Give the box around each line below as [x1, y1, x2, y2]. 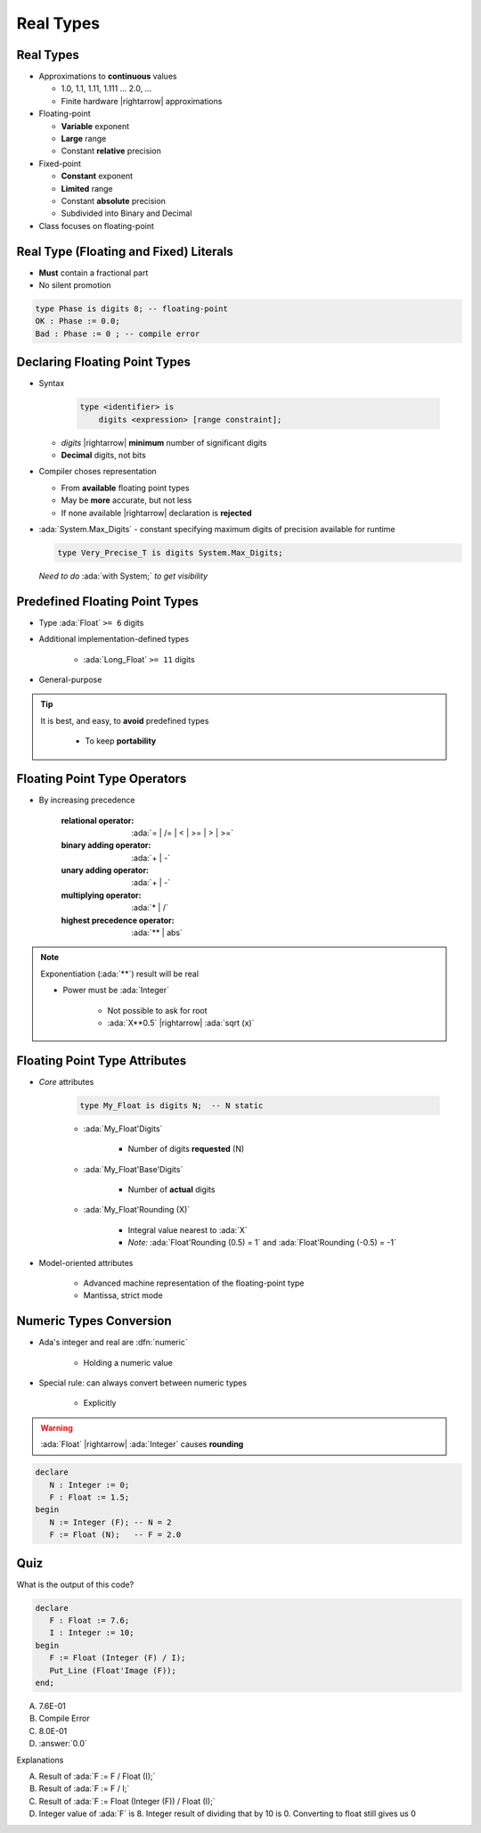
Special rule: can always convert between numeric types [38, 1377, 248, 1388]
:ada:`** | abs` [131, 927, 183, 938]
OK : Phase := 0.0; [35, 316, 120, 326]
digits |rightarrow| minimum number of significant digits [61, 437, 267, 448]
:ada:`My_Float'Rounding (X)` [83, 1204, 191, 1215]
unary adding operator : [61, 865, 150, 875]
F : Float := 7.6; [49, 1615, 130, 1626]
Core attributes [38, 1076, 94, 1087]
